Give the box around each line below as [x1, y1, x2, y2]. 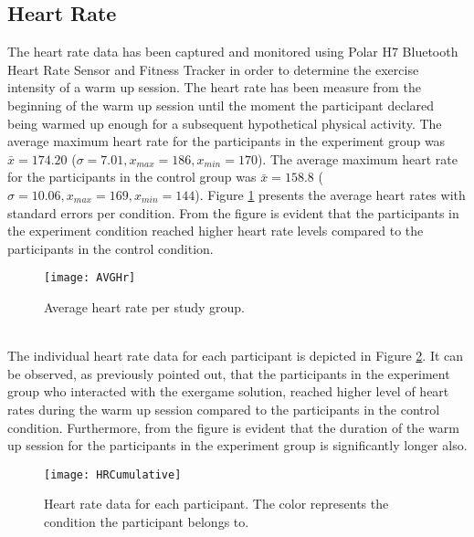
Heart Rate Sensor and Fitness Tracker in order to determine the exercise [7, 59, 419, 79]
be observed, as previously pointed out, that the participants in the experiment [7, 363, 450, 383]
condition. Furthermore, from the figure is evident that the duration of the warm [7, 417, 459, 437]
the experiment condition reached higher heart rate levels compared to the [7, 221, 424, 240]
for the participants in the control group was [7, 167, 257, 186]
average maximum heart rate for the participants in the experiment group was [7, 132, 446, 151]
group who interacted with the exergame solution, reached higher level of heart [7, 382, 449, 401]
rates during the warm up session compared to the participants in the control [7, 399, 440, 418]
